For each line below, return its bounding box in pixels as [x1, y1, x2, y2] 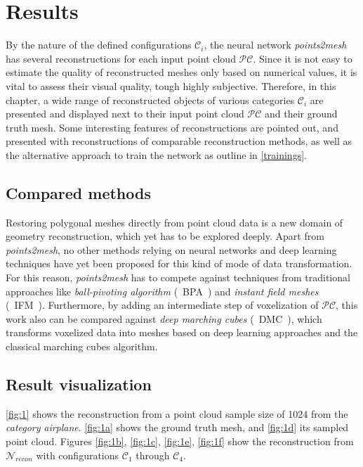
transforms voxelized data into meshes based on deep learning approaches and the [6, 325, 358, 340]
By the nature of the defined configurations [6, 37, 192, 52]
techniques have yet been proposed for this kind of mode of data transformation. [6, 256, 352, 271]
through [136, 447, 170, 462]
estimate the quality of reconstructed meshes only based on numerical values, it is [6, 65, 357, 79]
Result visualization [6, 373, 152, 395]
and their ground [264, 106, 338, 121]
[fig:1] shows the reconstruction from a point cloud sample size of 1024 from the [6, 406, 348, 421]
